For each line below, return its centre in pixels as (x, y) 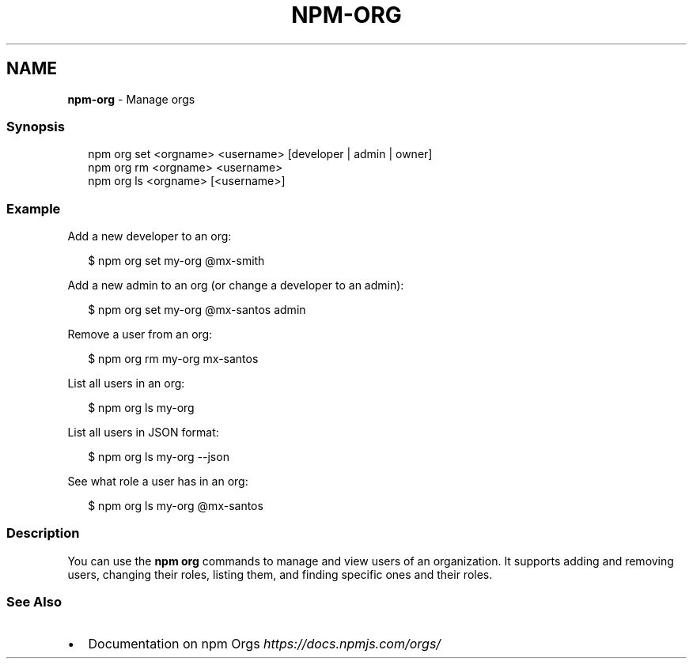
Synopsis (36, 126)
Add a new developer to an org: (150, 236)
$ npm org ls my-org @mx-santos (176, 506)
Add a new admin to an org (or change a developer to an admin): (236, 285)
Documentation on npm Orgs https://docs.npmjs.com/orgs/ (265, 643)
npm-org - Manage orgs (131, 99)
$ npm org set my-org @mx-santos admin (197, 310)
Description (43, 533)
